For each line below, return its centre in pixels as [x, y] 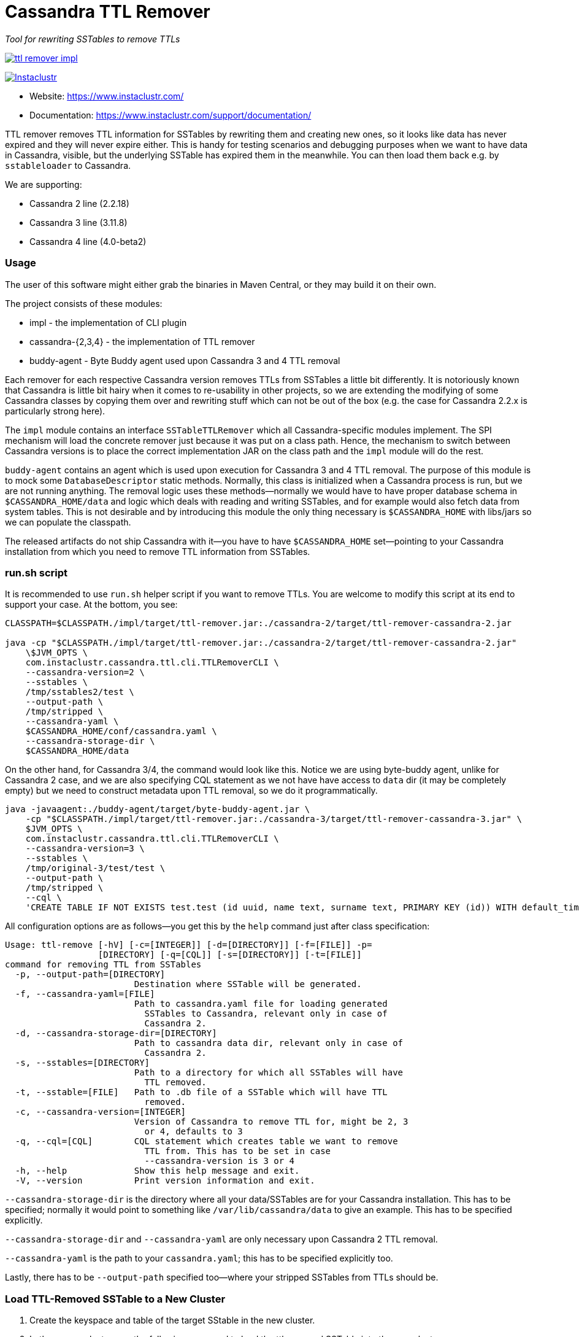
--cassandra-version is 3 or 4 [220, 1161]
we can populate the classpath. [68, 522]
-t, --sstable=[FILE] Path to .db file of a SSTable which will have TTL [201, 1092]
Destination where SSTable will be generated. [248, 984]
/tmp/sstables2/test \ [80, 692]
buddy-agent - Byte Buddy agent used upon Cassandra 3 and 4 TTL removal [185, 360]
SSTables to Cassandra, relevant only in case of [266, 1014]
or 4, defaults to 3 [194, 1132]
